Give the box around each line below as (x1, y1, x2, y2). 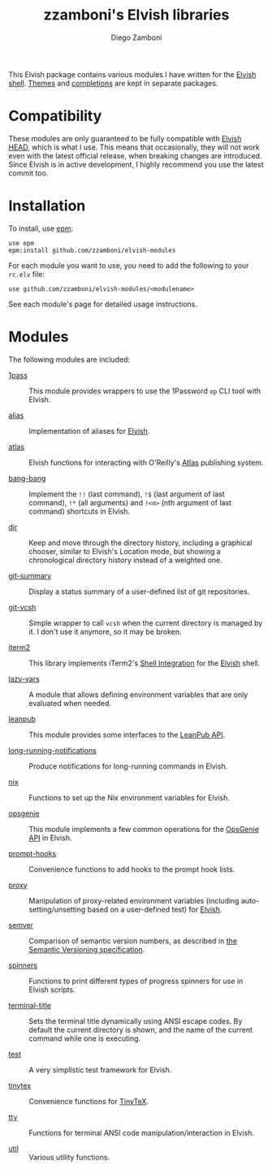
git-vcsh (8, 602, 37, 612)
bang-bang (8, 473, 46, 483)
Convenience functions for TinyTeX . (28, 1096, 149, 1106)
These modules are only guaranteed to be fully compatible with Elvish (8, 133, 242, 143)
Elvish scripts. (28, 985, 76, 994)
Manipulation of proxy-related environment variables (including (28, 895, 240, 905)
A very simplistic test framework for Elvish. (28, 1064, 172, 1074)
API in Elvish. (28, 833, 72, 843)
